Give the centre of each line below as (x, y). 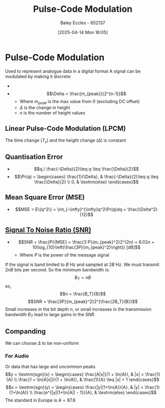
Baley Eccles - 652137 (83, 23)
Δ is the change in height (45, 108)
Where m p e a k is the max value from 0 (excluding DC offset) (80, 102)
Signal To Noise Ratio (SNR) (48, 230)
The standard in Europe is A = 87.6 (40, 400)
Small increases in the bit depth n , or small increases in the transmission (78, 309)
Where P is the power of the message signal (64, 255)
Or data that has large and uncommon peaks (50, 367)
